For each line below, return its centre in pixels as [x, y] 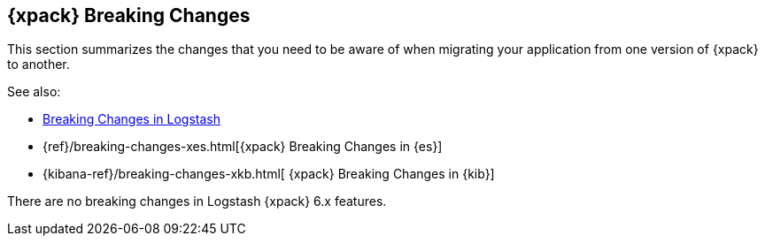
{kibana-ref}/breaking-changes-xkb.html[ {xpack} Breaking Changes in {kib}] [269, 174]
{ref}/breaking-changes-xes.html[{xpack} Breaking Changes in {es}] [243, 147]
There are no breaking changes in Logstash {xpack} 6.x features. [197, 201]
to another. [39, 65]
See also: [34, 92]
